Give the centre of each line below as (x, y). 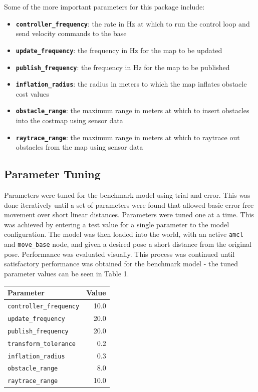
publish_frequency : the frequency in (73, 67)
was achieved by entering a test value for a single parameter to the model (117, 224)
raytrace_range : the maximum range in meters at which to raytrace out (128, 137)
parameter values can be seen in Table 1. (67, 273)
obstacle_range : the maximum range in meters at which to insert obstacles (133, 110)
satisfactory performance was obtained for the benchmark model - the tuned (121, 264)
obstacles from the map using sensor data (79, 147)
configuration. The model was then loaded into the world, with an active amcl (124, 234)
